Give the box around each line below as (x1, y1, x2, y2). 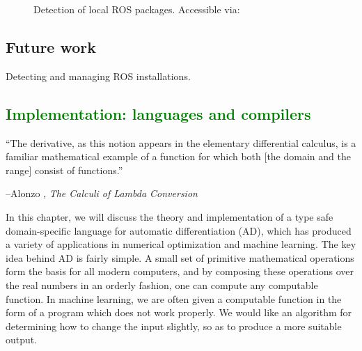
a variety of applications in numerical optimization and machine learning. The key (6, 237, 356, 251)
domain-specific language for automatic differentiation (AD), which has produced (6, 223, 352, 237)
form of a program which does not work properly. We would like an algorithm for (6, 305, 352, 320)
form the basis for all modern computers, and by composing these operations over (6, 264, 354, 279)
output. (6, 332, 38, 347)
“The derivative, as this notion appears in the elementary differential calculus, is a (6, 135, 356, 150)
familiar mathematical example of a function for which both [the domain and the (6, 149, 351, 164)
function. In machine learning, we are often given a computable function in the (6, 291, 342, 306)
